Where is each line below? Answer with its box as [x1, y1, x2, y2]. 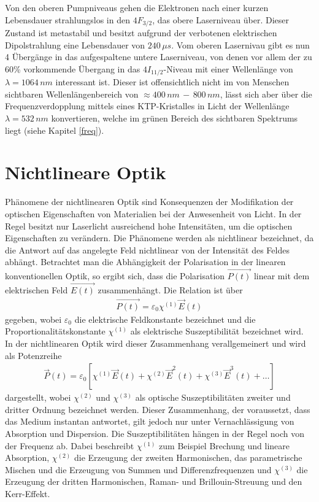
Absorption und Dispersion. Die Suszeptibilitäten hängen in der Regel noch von [5, 427, 304, 439]
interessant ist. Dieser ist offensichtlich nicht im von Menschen [55, 75, 290, 88]
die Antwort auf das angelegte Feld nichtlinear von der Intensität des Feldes [5, 243, 290, 256]
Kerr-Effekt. [5, 487, 50, 500]
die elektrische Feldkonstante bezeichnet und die [74, 312, 256, 325]
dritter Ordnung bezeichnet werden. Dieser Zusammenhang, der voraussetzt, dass [5, 403, 310, 415]
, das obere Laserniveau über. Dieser [152, 13, 289, 26]
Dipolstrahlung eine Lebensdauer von [5, 38, 145, 51]
